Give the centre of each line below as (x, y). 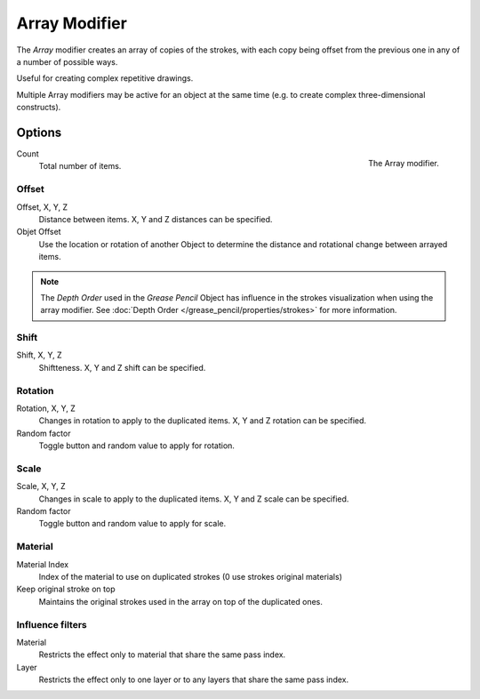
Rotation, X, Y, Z (46, 408)
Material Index (43, 564)
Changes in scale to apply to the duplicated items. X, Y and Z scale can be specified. (194, 499)
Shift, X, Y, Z (39, 355)
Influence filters (52, 624)
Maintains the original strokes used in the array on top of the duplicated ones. (181, 601)
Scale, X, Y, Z (41, 486)
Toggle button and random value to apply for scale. (132, 524)
